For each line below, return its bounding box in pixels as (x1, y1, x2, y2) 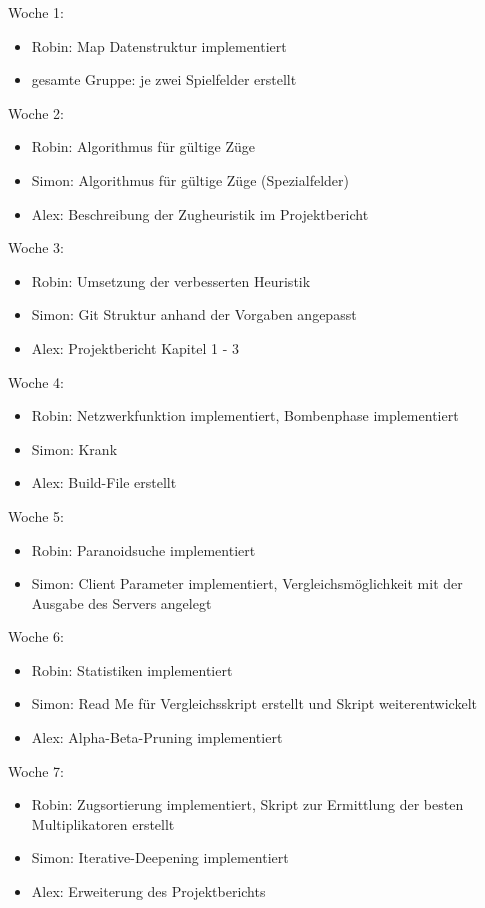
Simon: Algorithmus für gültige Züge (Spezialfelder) (31, 169, 349, 190)
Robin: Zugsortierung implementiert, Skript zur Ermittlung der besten (31, 794, 464, 815)
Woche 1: (8, 2, 64, 22)
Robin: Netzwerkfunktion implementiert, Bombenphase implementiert (31, 405, 459, 426)
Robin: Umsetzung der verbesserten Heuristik (31, 270, 311, 291)
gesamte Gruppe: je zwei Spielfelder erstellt (31, 69, 297, 90)
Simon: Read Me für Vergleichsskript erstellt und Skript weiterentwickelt (31, 693, 477, 714)
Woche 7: (8, 760, 64, 781)
